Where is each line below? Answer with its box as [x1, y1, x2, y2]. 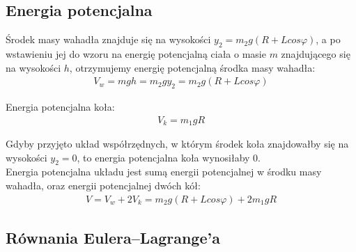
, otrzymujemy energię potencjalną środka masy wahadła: [69, 60, 316, 74]
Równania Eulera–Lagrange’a [6, 227, 220, 249]
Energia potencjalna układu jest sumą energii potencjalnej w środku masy [6, 164, 322, 179]
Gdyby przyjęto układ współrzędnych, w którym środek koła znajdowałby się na [6, 136, 349, 151]
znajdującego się [281, 47, 350, 61]
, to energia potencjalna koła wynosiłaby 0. [77, 150, 261, 164]
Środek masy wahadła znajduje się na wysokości [6, 32, 211, 47]
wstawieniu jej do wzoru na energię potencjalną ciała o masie [6, 47, 266, 61]
